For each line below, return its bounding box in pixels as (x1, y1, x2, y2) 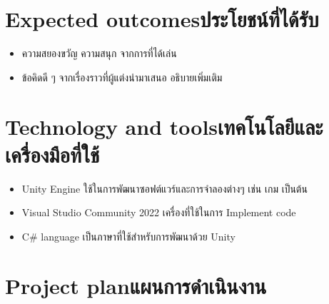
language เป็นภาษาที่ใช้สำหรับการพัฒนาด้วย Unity (41, 228, 236, 243)
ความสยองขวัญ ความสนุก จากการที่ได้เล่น (21, 46, 177, 61)
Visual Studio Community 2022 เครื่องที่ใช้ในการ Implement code (21, 205, 296, 220)
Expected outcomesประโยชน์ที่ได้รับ (5, 4, 319, 34)
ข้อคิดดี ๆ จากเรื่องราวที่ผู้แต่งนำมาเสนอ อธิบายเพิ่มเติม (21, 69, 223, 84)
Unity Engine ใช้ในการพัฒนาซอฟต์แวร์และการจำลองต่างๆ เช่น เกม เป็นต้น (21, 181, 308, 196)
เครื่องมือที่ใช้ (5, 139, 100, 168)
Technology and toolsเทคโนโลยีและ (5, 111, 323, 141)
